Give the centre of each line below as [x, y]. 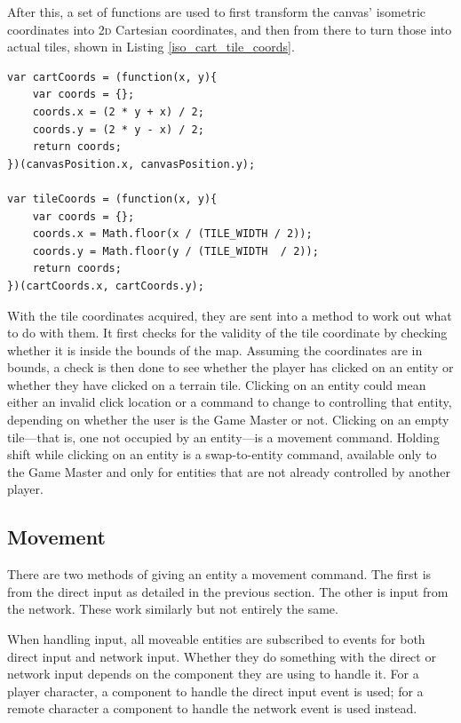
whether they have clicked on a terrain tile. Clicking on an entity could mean [217, 384]
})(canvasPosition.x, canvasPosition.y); [131, 164]
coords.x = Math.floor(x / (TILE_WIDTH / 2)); [172, 234]
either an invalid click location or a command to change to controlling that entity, [230, 402]
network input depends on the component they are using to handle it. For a [213, 674]
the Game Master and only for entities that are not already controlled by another [229, 471]
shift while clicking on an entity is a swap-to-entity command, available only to [222, 454]
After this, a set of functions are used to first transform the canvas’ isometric [216, 12]
